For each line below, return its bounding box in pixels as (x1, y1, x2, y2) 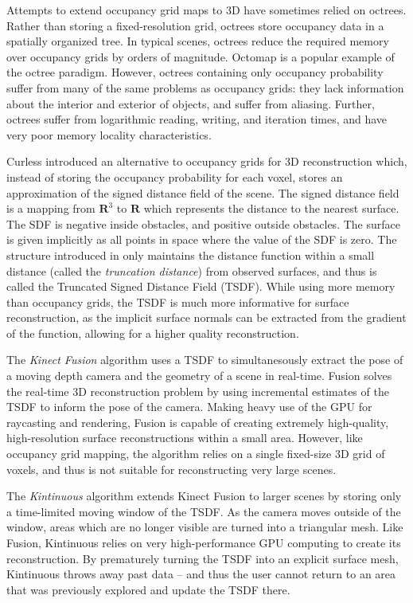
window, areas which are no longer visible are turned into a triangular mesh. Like (6, 519, 403, 535)
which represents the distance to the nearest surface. (143, 200, 399, 217)
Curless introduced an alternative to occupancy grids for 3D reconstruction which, (6, 153, 407, 170)
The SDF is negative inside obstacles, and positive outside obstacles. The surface (6, 215, 400, 232)
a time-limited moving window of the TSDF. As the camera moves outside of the (6, 503, 401, 519)
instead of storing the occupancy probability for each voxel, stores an (6, 168, 343, 185)
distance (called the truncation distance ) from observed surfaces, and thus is (6, 262, 377, 279)
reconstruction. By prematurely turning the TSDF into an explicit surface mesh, (6, 550, 399, 566)
